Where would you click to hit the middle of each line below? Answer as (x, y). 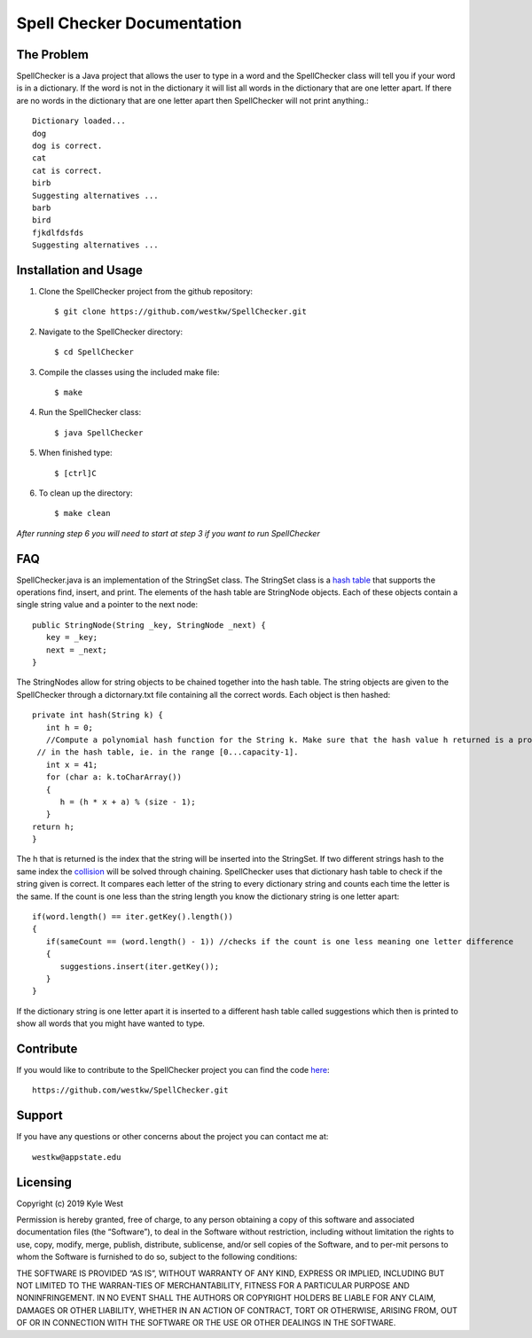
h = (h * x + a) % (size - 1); (128, 802)
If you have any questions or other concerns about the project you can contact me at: (172, 1137)
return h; (53, 826)
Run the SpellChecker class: (90, 412)
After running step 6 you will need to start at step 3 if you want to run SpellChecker (168, 533)
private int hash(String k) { (98, 715)
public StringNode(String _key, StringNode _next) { (149, 625)
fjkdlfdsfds (58, 232)
